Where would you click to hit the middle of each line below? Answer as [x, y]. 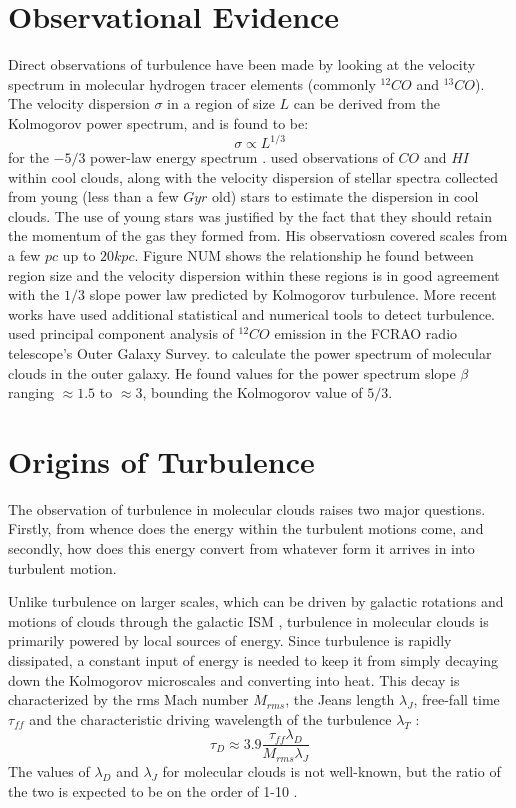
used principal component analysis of [121, 333]
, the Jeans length [340, 699]
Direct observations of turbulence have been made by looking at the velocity [242, 64]
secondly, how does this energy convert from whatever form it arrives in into [241, 548]
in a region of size [221, 103]
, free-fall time [456, 699]
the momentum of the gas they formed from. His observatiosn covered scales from [258, 235]
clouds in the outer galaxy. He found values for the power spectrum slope [232, 372]
